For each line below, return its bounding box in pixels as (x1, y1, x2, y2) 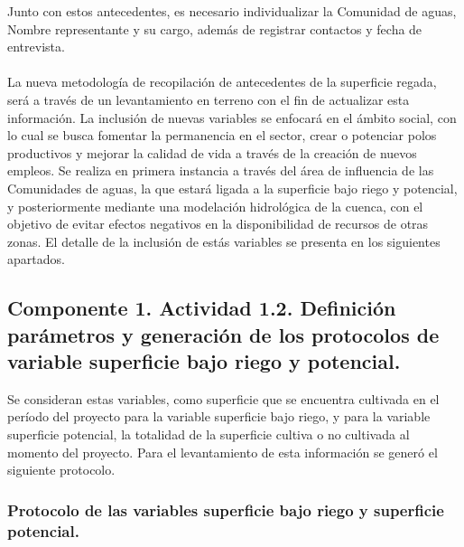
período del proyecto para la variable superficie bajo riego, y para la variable (7, 407, 431, 426)
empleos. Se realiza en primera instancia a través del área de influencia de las (7, 161, 434, 180)
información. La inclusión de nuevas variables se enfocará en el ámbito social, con (7, 108, 457, 127)
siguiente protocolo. (7, 460, 116, 479)
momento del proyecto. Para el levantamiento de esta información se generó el (7, 442, 438, 461)
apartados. (7, 250, 65, 269)
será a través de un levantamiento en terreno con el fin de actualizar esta (7, 90, 410, 108)
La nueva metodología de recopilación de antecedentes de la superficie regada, (7, 72, 437, 91)
